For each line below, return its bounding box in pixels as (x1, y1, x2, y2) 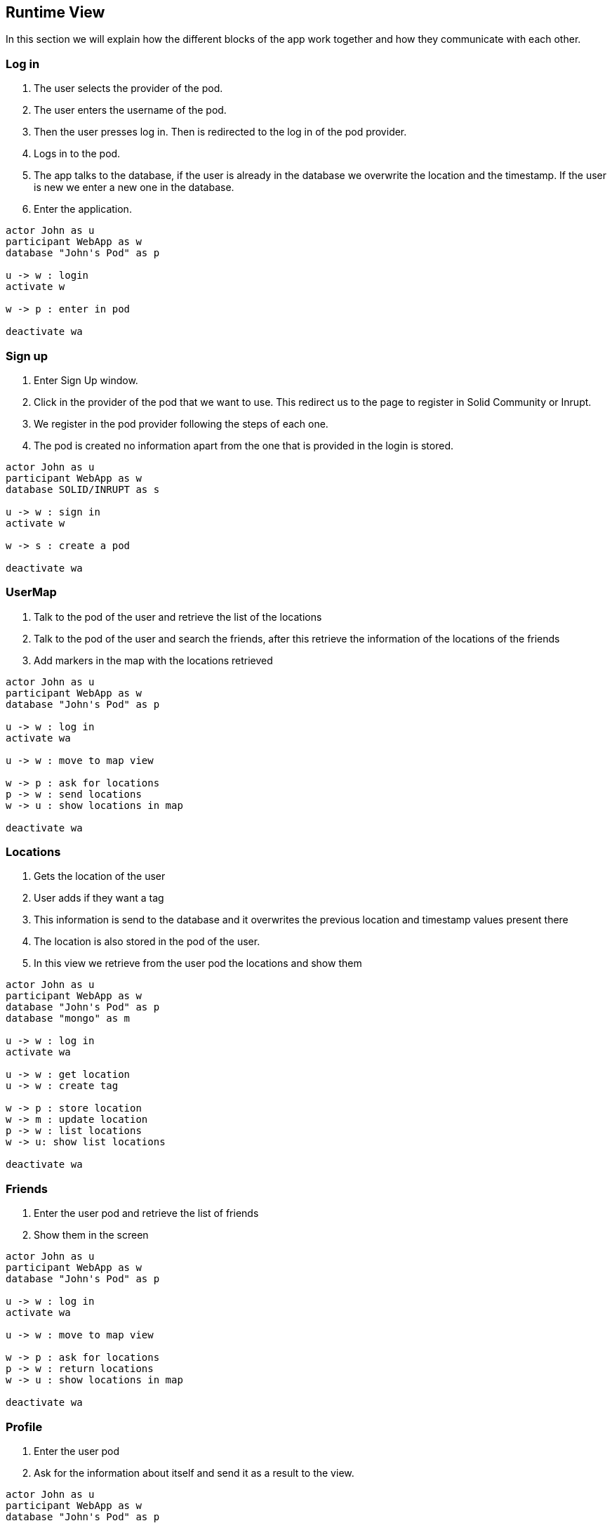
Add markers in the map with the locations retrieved (34, 654, 273, 666)
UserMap (6, 585, 57, 600)
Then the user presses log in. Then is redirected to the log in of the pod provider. (34, 126, 407, 138)
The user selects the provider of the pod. (34, 82, 223, 95)
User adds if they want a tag (34, 892, 164, 904)
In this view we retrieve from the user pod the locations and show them (34, 957, 362, 970)
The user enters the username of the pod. (34, 104, 227, 117)
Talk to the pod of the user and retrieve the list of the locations (34, 610, 322, 623)
